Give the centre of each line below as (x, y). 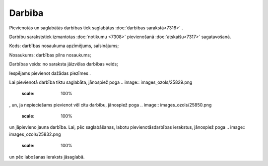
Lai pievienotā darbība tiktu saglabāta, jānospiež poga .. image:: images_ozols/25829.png (101, 82)
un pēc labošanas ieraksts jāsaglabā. (47, 157)
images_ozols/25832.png (35, 134)
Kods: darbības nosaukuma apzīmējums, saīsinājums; (64, 46)
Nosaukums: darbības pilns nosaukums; (50, 55)
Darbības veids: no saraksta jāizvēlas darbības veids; (64, 64)
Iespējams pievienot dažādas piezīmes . (50, 73)
